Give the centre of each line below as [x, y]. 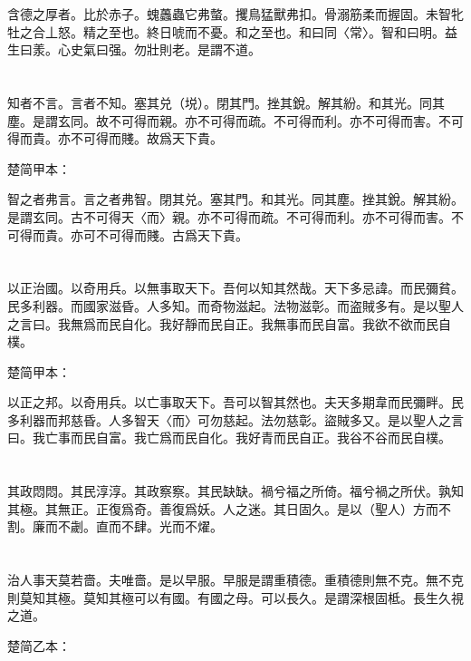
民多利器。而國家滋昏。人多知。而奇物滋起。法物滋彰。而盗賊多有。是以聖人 [235, 305]
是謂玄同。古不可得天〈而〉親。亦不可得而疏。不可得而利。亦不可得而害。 [229, 216]
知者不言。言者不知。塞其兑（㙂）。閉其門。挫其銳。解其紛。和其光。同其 [226, 102]
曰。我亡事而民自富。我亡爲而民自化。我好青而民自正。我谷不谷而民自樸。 [229, 437]
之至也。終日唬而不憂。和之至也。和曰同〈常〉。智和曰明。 [270, 31]
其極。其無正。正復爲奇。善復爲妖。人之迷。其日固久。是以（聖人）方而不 [229, 508]
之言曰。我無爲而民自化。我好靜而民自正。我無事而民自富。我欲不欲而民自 [229, 323]
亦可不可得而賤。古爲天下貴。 [159, 234]
